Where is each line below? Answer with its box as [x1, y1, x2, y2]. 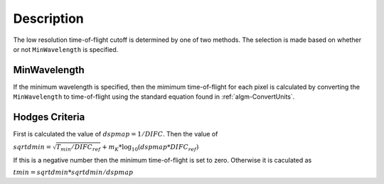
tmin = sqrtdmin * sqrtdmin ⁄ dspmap [13, 168, 134, 177]
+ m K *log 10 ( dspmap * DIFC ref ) [102, 143, 199, 153]
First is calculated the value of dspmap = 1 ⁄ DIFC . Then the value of [13, 130, 218, 139]
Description [13, 11, 85, 26]
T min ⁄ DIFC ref [55, 143, 101, 153]
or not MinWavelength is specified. [13, 45, 119, 53]
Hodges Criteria [13, 111, 85, 124]
